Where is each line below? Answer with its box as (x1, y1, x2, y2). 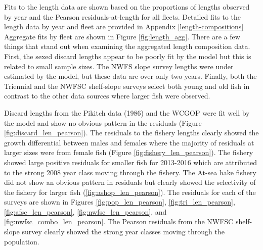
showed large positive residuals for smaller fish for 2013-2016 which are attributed (4, 157, 257, 167)
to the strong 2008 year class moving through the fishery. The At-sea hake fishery (4, 167, 256, 177)
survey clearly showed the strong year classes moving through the (22, 226, 225, 237)
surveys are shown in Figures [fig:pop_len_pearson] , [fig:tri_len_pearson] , (4, 196, 235, 207)
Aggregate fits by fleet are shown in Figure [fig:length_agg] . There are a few (4, 31, 240, 41)
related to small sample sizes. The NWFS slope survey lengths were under (4, 61, 234, 71)
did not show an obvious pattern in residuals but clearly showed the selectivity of (4, 177, 256, 187)
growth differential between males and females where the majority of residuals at (4, 137, 254, 147)
